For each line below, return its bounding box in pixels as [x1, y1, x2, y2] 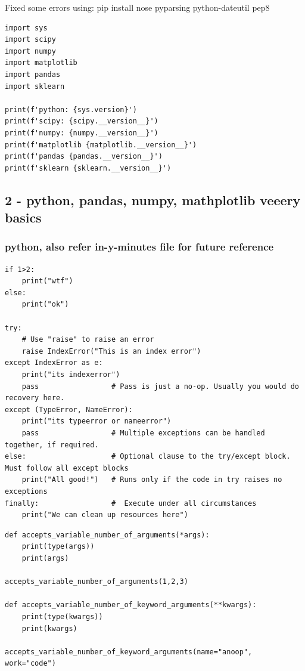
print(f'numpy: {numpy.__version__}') [5, 128, 158, 137]
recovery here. [5, 394, 65, 403]
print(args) [21, 554, 69, 562]
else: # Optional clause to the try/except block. [5, 452, 291, 461]
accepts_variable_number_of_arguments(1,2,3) [5, 577, 188, 586]
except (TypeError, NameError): [5, 405, 133, 414]
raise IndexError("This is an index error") [21, 347, 201, 355]
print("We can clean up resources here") [21, 511, 188, 520]
